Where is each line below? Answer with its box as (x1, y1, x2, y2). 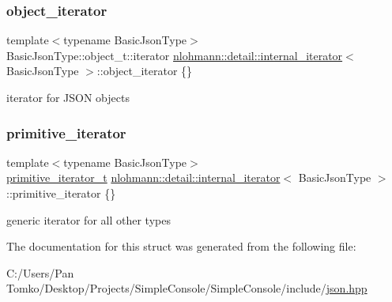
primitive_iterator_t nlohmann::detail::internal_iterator (6, 169, 281, 186)
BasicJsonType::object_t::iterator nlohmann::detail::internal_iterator (6, 47, 343, 63)
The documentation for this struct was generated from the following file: (6, 238, 356, 255)
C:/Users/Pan (6, 264, 74, 281)
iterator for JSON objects (6, 89, 130, 105)
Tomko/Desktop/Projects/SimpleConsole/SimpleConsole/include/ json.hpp (6, 280, 367, 296)
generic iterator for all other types (6, 211, 171, 228)
